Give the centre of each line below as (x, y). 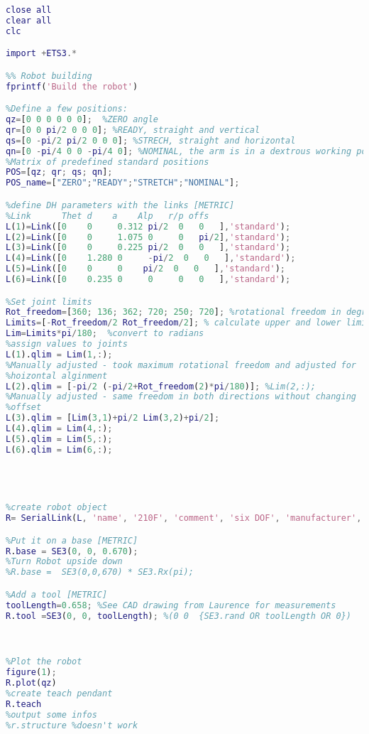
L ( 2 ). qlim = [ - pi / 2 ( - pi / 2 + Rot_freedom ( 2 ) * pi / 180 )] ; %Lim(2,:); (161, 386)
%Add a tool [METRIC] (57, 594)
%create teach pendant (59, 694)
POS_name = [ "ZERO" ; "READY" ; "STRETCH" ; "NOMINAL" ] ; (123, 183)
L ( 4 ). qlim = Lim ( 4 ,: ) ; (59, 429)
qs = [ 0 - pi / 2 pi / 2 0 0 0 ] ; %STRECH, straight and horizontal (151, 140)
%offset (24, 408)
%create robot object (57, 508)
